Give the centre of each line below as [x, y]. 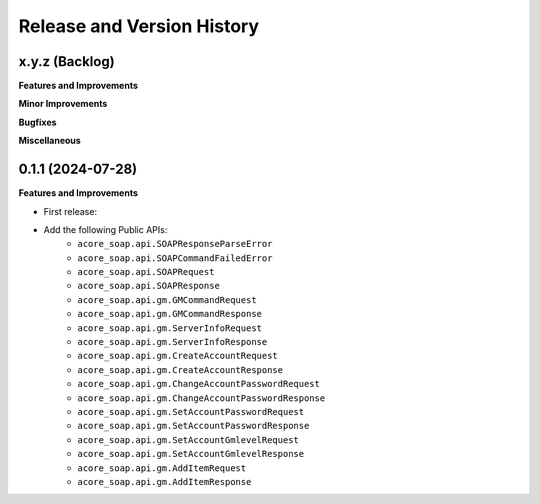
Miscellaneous [50, 141]
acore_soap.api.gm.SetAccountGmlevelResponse [191, 454]
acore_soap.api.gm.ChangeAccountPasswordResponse [201, 398]
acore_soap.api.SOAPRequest [146, 272]
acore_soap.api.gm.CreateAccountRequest [178, 356]
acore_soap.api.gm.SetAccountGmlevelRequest [188, 439]
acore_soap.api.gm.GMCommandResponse [170, 314]
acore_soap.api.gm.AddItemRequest [162, 468]
